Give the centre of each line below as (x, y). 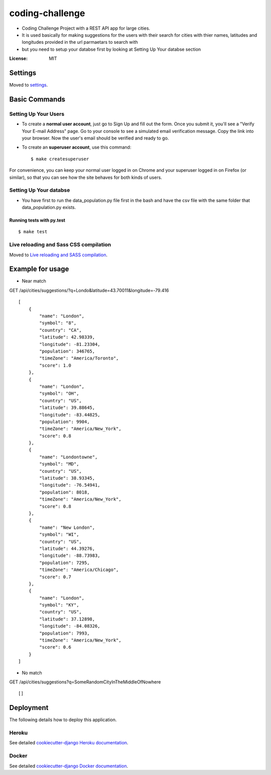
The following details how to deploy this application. (63, 720)
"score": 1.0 (55, 365)
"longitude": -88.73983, (70, 556)
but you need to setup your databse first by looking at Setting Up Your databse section (111, 49)
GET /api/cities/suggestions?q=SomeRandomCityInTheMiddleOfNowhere (85, 682)
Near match (34, 281)
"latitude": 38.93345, (67, 478)
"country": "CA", (61, 330)
